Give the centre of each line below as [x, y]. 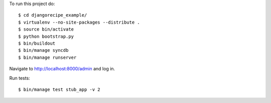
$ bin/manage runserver [47, 57]
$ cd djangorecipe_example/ [53, 15]
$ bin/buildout [37, 43]
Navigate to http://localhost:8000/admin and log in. [62, 69]
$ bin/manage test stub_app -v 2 [59, 89]
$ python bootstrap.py [46, 36]
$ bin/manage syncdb [43, 50]
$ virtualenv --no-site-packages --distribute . [79, 22]
